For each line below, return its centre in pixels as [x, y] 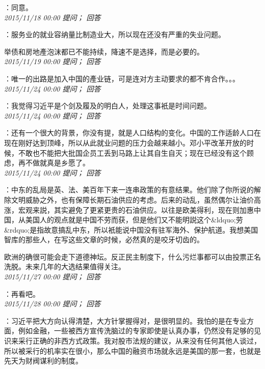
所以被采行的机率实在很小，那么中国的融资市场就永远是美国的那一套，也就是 [132, 350]
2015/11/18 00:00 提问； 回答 [52, 17]
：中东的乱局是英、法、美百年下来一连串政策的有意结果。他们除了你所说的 [129, 190]
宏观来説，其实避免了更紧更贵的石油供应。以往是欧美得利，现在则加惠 [136, 209]
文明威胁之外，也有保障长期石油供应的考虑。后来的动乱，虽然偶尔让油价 [132, 199]
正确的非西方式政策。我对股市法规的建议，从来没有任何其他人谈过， [147, 341]
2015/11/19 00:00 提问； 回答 [52, 61]
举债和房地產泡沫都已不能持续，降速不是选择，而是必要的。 [104, 51]
